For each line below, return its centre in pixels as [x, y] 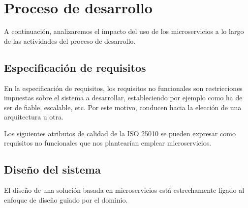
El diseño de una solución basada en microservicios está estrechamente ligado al [124, 190]
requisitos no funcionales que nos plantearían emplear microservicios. [108, 143]
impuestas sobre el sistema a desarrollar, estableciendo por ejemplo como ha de [123, 98]
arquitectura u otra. [34, 117]
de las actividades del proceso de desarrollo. [70, 41]
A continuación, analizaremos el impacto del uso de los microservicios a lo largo [124, 31]
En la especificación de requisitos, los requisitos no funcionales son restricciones [123, 88]
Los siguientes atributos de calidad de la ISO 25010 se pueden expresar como [120, 133]
